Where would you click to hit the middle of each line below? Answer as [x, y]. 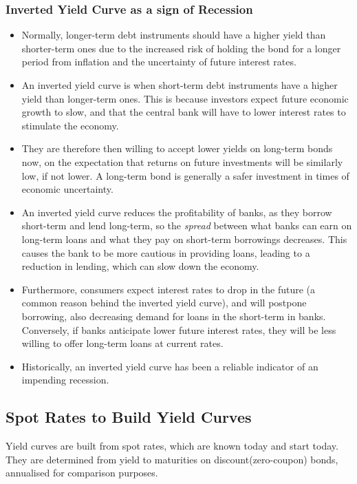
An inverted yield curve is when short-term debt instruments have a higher [180, 85]
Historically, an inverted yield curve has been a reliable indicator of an [170, 366]
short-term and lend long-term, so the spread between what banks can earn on [187, 225]
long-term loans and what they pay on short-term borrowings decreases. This [184, 239]
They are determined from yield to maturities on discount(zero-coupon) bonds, [172, 459]
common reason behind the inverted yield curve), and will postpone [164, 303]
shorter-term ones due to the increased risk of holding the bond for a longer [181, 48]
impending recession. [65, 380]
